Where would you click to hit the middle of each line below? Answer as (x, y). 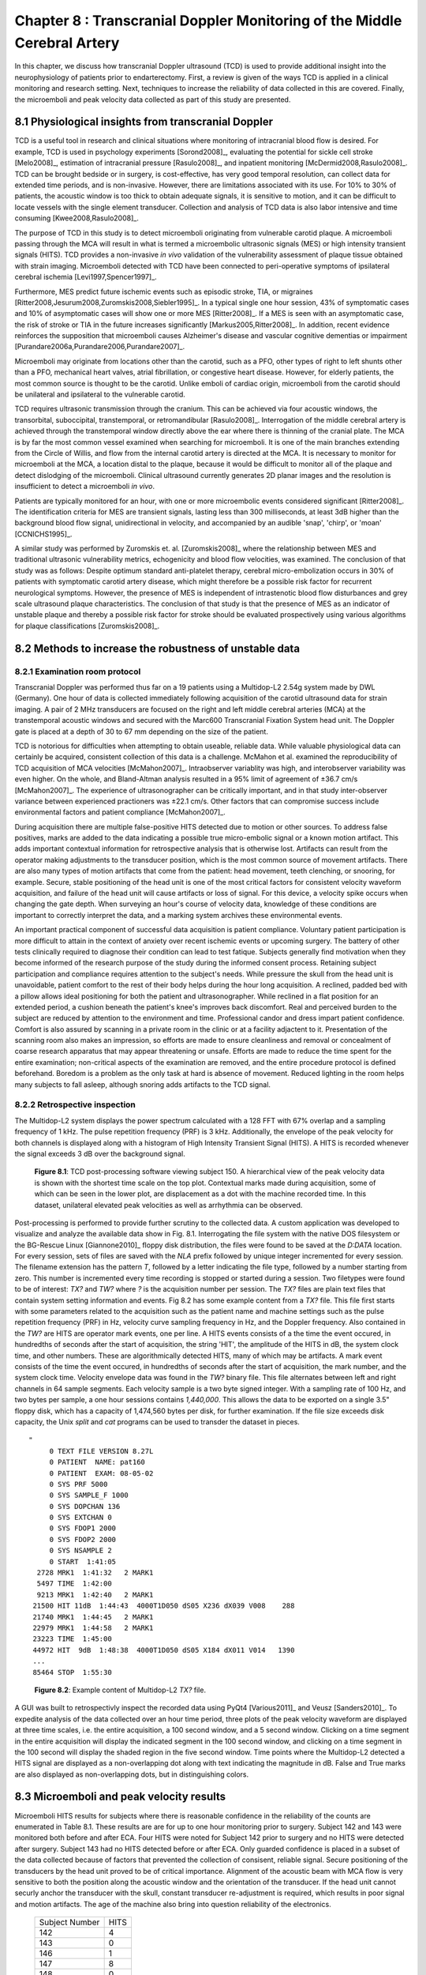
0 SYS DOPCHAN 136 (85, 1506)
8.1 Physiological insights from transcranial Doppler (144, 122)
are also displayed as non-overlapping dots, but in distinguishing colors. (132, 1774)
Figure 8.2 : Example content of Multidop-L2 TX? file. (120, 1690)
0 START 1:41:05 (83, 1561)
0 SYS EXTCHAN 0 (80, 1518)
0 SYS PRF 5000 (78, 1484)
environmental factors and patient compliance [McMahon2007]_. (120, 812)
